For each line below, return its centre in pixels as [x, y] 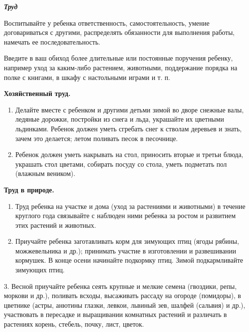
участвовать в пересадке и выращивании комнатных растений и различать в [116, 314]
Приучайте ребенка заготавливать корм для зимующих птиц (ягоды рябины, [127, 241]
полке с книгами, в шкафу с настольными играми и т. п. [87, 77]
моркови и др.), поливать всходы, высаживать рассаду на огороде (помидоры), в [123, 295]
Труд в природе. [29, 189]
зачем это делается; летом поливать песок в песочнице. [96, 138]
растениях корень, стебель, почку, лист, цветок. [74, 324]
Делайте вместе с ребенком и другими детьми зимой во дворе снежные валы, [129, 109]
